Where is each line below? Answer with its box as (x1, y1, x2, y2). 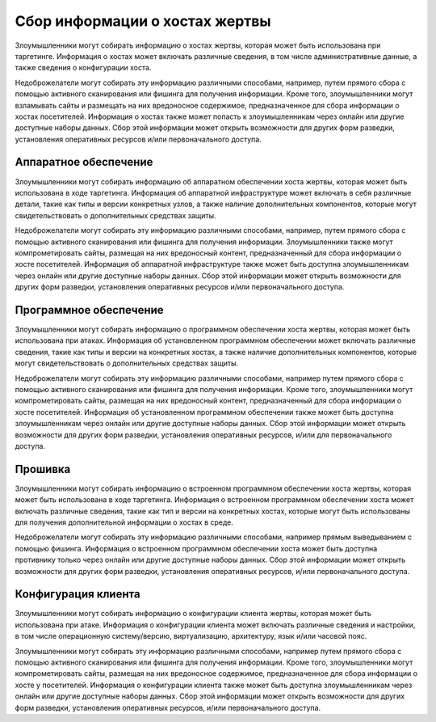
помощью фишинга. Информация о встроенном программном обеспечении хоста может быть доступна (15, 543, 378, 553)
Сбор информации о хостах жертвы (15, 12, 271, 30)
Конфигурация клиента (15, 587, 140, 602)
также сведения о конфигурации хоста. (15, 63, 152, 73)
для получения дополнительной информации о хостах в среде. (15, 517, 234, 527)
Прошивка (15, 462, 71, 476)
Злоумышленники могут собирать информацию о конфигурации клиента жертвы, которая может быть (15, 609, 371, 619)
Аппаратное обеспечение (15, 155, 153, 169)
